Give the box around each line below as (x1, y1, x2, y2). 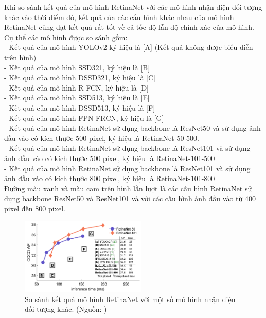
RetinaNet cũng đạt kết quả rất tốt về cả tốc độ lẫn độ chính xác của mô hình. (4, 22, 254, 32)
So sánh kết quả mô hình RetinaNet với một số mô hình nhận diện (25, 293, 236, 304)
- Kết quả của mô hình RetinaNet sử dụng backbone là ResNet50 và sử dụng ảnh (4, 122, 261, 133)
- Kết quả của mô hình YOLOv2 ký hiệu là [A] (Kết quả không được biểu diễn (4, 42, 253, 52)
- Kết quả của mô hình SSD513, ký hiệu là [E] (4, 92, 150, 103)
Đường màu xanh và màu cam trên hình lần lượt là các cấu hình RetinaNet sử (4, 183, 252, 193)
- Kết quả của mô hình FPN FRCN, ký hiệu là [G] (4, 112, 164, 123)
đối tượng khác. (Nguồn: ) (25, 304, 107, 314)
